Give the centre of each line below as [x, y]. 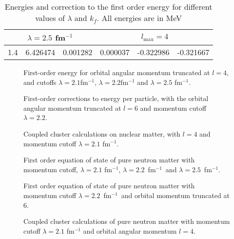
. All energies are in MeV [139, 18]
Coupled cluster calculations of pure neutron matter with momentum [127, 221]
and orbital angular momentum [130, 230]
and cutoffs [40, 82]
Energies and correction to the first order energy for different [108, 7]
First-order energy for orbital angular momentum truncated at [117, 72]
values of [50, 18]
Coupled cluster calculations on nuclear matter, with [102, 133]
